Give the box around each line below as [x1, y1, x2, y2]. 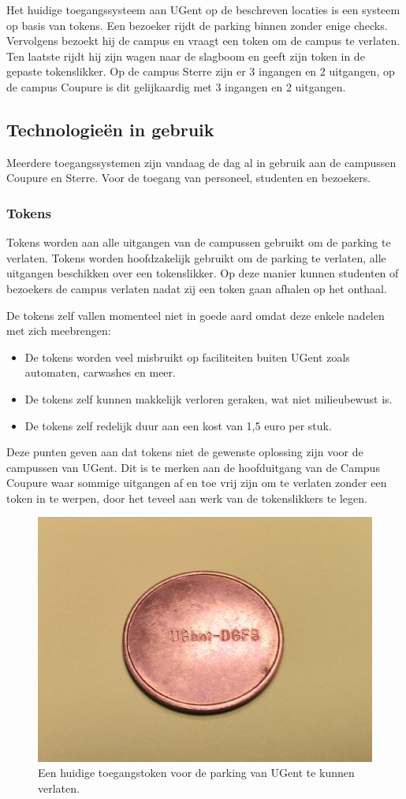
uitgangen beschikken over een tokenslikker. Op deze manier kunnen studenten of [6, 265, 399, 281]
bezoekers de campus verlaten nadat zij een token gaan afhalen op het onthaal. [6, 280, 387, 296]
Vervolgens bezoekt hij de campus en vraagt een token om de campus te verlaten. [6, 32, 400, 49]
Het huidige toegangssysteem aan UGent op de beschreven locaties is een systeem [6, 2, 400, 17]
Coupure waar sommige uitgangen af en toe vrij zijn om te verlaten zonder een [6, 474, 387, 491]
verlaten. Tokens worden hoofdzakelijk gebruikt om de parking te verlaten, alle [6, 249, 386, 266]
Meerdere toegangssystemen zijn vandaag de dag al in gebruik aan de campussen [6, 154, 397, 170]
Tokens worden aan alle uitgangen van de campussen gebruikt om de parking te [6, 234, 391, 251]
